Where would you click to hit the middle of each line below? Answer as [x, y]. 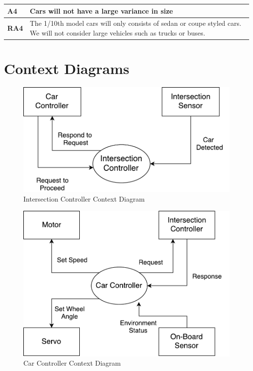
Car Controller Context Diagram [72, 363]
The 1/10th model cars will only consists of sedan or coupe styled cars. [136, 23]
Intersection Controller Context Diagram [84, 199]
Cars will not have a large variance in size [101, 10]
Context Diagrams [67, 68]
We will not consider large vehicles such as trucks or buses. [117, 32]
